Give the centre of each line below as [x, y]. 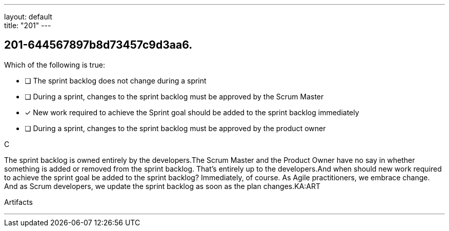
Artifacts [18, 202]
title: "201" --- [28, 25]
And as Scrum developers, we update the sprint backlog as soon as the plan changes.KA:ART [162, 186]
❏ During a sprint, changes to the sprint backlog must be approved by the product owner [175, 128]
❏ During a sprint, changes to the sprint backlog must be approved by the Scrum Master [174, 96]
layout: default [28, 17]
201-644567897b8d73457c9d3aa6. [98, 45]
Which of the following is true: [55, 65]
